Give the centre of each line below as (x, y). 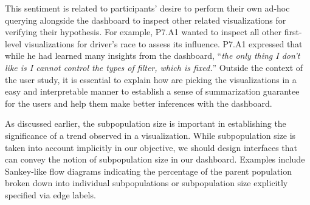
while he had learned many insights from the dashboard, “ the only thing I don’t (153, 55)
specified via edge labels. (50, 194)
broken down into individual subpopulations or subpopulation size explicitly (146, 183)
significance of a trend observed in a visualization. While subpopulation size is (150, 135)
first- (293, 32)
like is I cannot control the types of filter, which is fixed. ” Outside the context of (154, 67)
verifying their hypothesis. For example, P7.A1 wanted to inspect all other (143, 32)
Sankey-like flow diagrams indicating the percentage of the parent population (148, 171)
